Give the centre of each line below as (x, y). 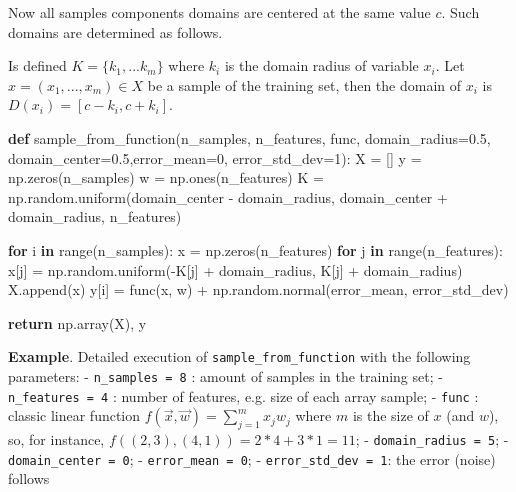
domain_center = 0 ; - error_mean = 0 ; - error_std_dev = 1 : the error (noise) (252, 458)
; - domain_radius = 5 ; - (432, 439)
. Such (460, 12)
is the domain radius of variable (321, 65)
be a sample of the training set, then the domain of (304, 84)
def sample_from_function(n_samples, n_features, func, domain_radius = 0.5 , (249, 137)
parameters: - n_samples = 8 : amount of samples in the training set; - (225, 375)
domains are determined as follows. (115, 31)
